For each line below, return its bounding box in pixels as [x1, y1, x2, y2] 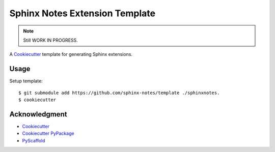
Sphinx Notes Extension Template [9, 8, 155, 19]
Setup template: [9, 78, 43, 84]
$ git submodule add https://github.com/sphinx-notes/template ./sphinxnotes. [18, 89, 220, 96]
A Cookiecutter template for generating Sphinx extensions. [9, 51, 132, 57]
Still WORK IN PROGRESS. [23, 37, 78, 43]
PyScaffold [22, 137, 45, 143]
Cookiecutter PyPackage [22, 130, 74, 137]
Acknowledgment [9, 110, 67, 118]
